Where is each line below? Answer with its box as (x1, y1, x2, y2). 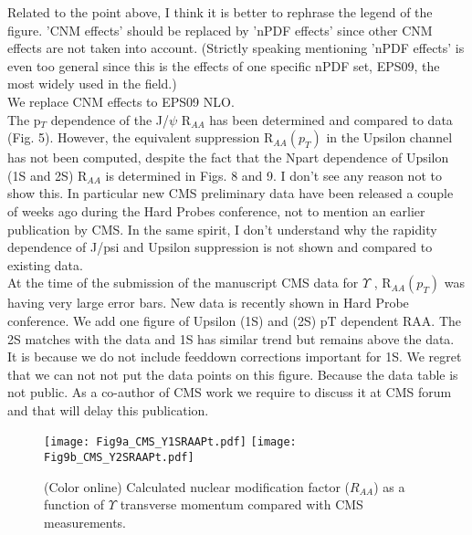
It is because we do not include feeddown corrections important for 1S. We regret (7, 347, 462, 366)
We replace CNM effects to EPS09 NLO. (7, 91, 235, 110)
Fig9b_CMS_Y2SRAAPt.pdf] (44, 451, 194, 465)
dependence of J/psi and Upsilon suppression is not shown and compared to (7, 237, 433, 257)
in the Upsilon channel (326, 128, 453, 147)
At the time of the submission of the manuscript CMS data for (7, 273, 359, 292)
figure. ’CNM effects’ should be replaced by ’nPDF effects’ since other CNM (7, 20, 433, 39)
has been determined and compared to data (209, 110, 453, 129)
